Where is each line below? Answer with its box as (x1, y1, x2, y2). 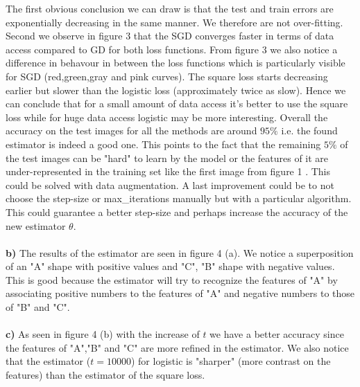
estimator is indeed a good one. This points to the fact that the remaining (6, 136, 321, 151)
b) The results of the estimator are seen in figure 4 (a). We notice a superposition (6, 245, 354, 260)
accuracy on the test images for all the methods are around (6, 123, 257, 138)
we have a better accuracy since (209, 327, 344, 341)
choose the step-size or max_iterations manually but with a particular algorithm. (6, 191, 352, 206)
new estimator (6, 218, 66, 233)
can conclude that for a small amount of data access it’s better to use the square (6, 96, 348, 111)
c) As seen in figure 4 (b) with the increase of (6, 327, 200, 341)
